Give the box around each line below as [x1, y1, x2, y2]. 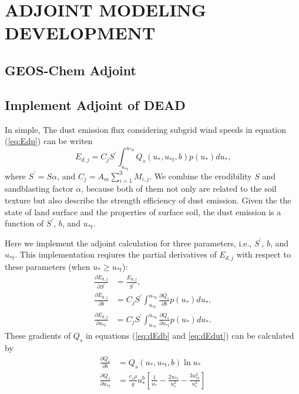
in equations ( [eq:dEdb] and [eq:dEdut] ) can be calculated [85, 329, 294, 342]
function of [5, 217, 44, 229]
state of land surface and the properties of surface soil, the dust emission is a [5, 205, 281, 218]
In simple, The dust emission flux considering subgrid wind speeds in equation [5, 123, 287, 135]
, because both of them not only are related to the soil [81, 182, 277, 195]
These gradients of [5, 329, 71, 342]
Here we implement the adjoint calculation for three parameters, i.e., [5, 236, 252, 249]
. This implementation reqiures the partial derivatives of [15, 248, 217, 261]
